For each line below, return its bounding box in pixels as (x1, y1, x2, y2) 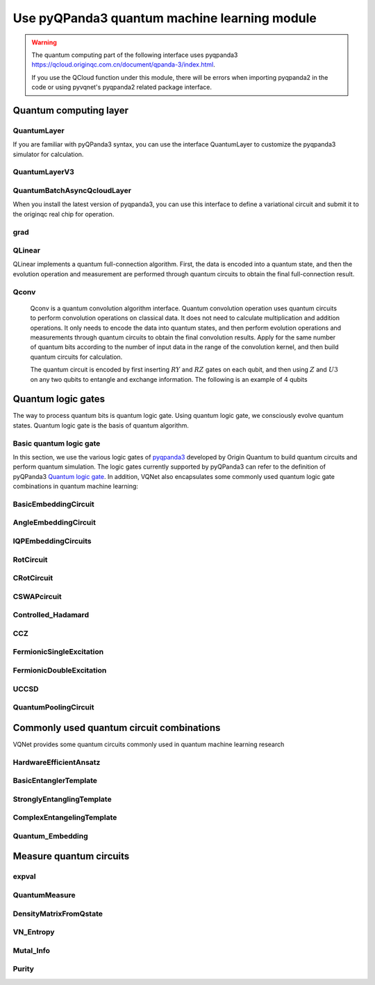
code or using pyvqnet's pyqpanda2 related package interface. (31, 83, 212, 92)
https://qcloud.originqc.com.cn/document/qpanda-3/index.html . (31, 60, 215, 69)
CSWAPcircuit (12, 591, 62, 601)
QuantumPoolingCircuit (12, 702, 94, 712)
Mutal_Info (12, 945, 51, 955)
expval (12, 872, 36, 882)
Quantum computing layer (12, 104, 128, 116)
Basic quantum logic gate (12, 438, 101, 448)
